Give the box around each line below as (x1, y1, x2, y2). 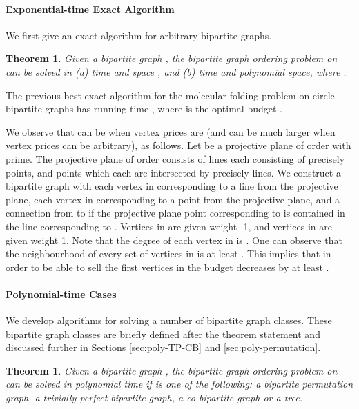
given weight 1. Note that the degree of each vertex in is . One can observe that (6, 232, 342, 247)
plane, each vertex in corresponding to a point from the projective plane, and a (6, 192, 340, 206)
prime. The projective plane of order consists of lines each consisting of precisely (6, 151, 345, 166)
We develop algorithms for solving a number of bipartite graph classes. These (6, 313, 332, 328)
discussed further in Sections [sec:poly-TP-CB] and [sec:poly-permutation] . (6, 340, 321, 355)
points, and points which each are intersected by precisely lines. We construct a (6, 165, 341, 179)
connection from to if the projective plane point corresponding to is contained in (6, 206, 345, 220)
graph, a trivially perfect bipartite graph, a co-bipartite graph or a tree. (6, 390, 302, 405)
